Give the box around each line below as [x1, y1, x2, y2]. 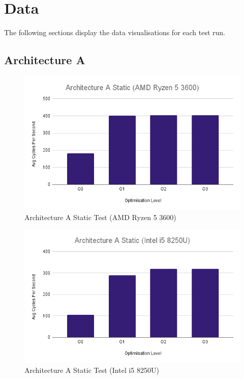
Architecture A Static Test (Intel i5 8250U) [24, 365, 159, 375]
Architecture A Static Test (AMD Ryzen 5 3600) [24, 211, 176, 222]
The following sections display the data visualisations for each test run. [4, 27, 226, 38]
